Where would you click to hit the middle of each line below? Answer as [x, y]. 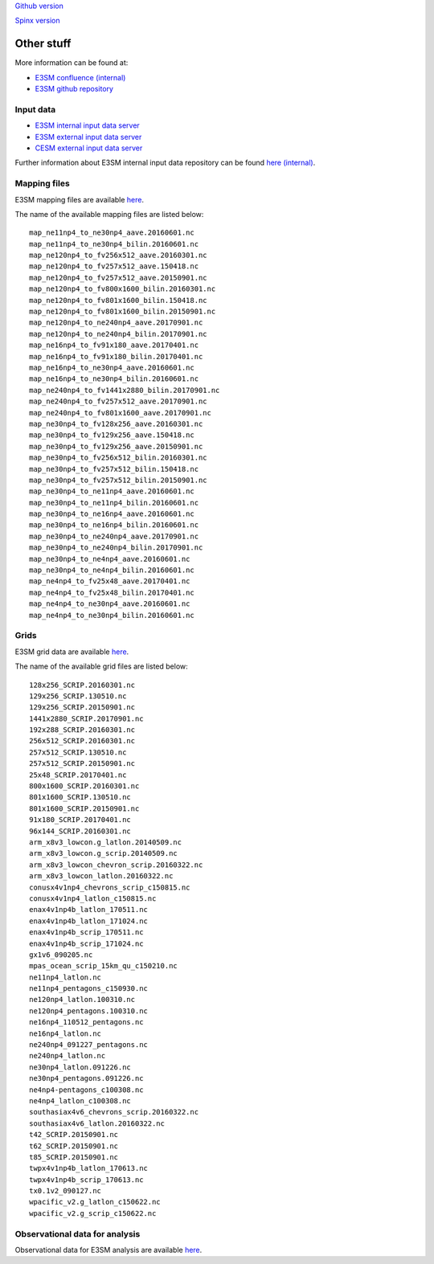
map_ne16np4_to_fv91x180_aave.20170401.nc [114, 345]
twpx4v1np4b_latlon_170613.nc [89, 1168]
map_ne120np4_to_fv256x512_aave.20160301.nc [119, 256]
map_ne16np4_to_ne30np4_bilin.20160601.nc [114, 379]
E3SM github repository [74, 89]
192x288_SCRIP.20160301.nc [82, 730]
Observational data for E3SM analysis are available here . [108, 1250]
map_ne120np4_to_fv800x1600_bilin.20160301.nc [123, 289]
